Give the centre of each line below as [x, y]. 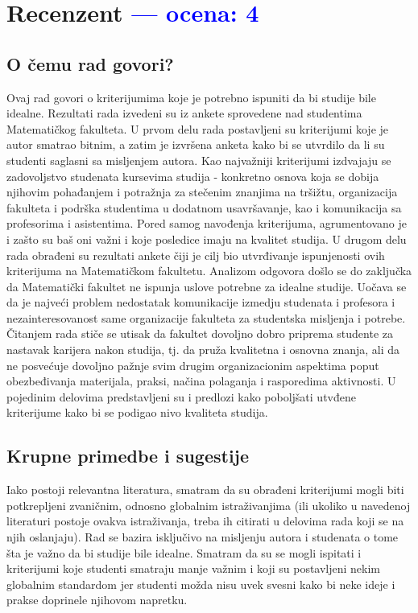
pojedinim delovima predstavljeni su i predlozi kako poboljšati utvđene [181, 396]
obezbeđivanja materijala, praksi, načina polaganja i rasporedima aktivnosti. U [201, 381]
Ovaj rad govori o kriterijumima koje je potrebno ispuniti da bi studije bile [191, 97]
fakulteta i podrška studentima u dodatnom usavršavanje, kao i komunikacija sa [204, 207]
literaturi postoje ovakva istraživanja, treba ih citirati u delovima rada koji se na [205, 521]
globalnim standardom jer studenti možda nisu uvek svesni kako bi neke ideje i [201, 584]
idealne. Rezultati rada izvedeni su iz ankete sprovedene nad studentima [184, 113]
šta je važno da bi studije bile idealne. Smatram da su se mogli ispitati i [184, 552]
